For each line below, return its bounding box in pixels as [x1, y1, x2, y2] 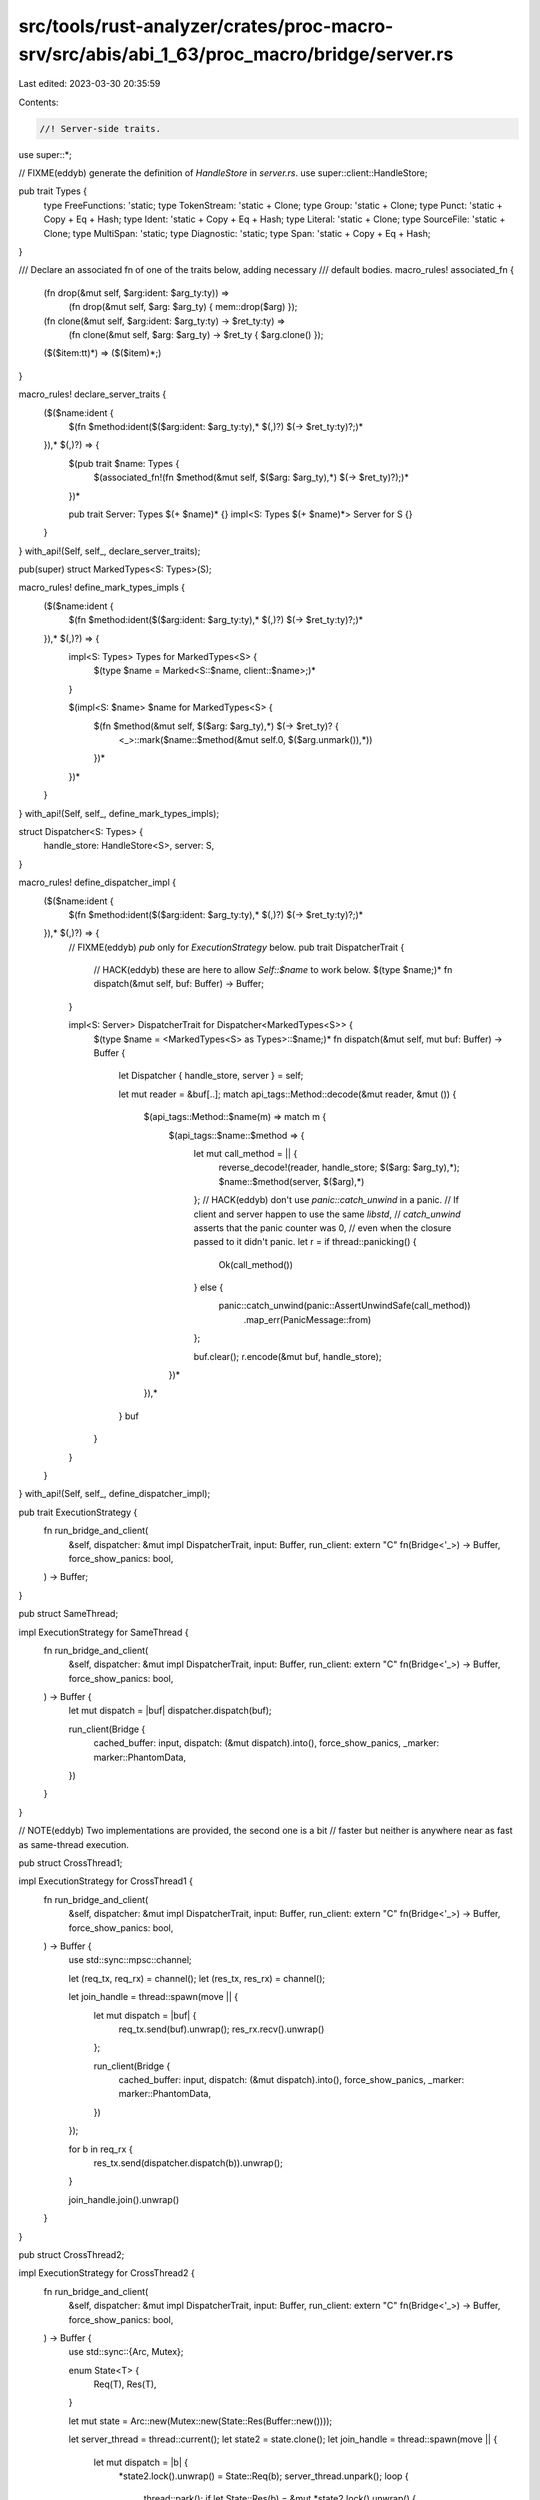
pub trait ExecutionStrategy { [18, 1506, 138, 1518]
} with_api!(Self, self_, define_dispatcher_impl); [18, 1488, 211, 1500]
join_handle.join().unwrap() [68, 2193, 180, 2205]
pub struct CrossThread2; [18, 2248, 125, 2260]
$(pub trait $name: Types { [68, 457, 180, 469]
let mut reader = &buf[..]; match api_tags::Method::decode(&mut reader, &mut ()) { [118, 1088, 457, 1100]
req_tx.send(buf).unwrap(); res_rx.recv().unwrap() [118, 2023, 325, 2035]
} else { [193, 1281, 224, 1294]
